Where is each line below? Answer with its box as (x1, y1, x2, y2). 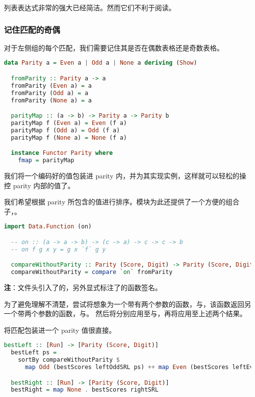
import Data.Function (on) (4, 223, 92, 230)
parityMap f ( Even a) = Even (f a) (11, 119, 127, 126)
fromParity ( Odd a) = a (11, 89, 88, 97)
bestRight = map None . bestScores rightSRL (11, 386, 159, 394)
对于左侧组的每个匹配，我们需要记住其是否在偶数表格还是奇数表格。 (4, 42, 224, 52)
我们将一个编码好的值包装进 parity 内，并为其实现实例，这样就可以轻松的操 (4, 171, 246, 180)
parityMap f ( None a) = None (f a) (11, 134, 127, 141)
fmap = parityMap (18, 157, 75, 164)
